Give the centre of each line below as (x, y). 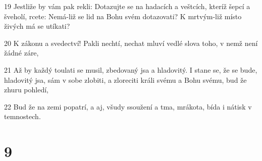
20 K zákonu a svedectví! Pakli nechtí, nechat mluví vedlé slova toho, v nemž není (131, 43)
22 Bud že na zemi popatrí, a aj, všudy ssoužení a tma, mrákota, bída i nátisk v (128, 106)
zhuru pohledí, (26, 90)
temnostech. (22, 116)
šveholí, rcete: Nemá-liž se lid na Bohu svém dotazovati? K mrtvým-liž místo (123, 16)
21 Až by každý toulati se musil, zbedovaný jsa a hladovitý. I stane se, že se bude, (131, 69)
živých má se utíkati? (37, 26)
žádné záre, (21, 53)
